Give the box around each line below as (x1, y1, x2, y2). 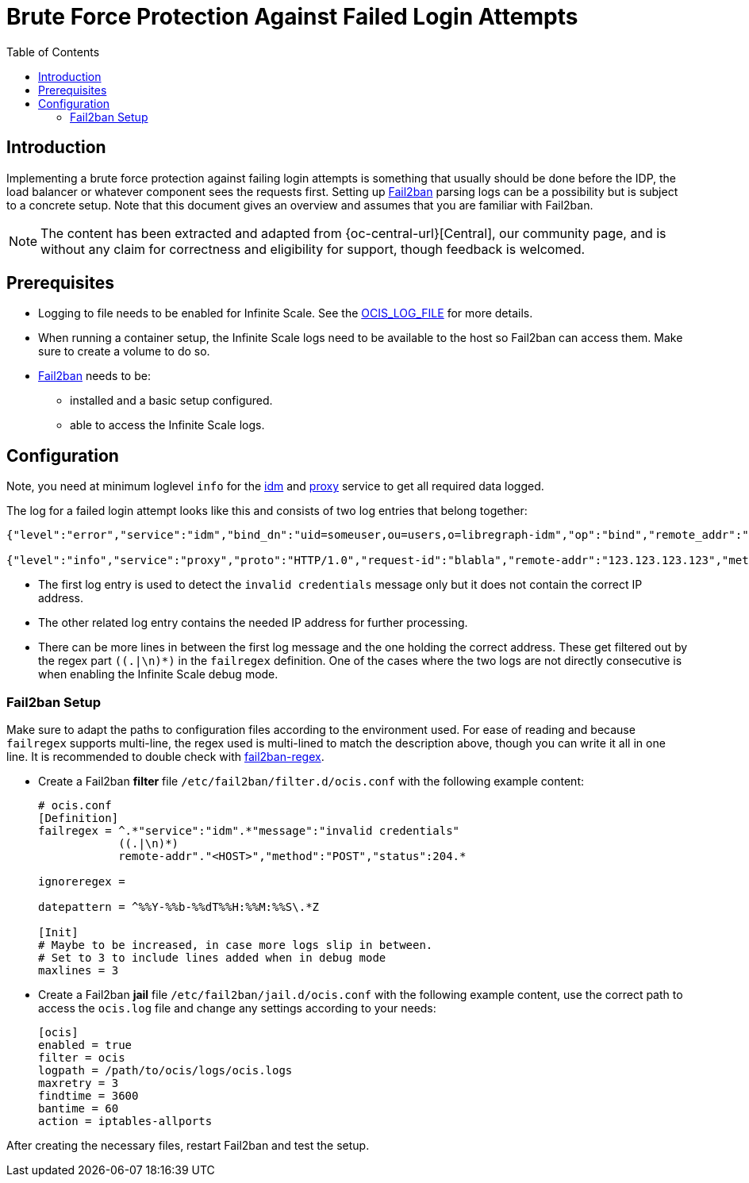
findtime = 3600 (38, 1089, 139, 1103)
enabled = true (38, 1039, 133, 1052)
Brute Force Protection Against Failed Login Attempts (6, 3, 578, 30)
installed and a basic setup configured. (70, 394, 273, 408)
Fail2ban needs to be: (38, 369, 151, 383)
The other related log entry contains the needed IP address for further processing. (38, 616, 468, 630)
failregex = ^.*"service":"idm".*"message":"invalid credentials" (38, 824, 460, 838)
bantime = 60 (38, 1102, 119, 1116)
